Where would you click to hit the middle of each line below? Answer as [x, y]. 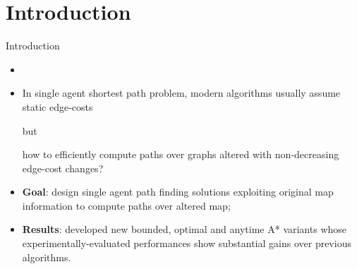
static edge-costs [58, 106]
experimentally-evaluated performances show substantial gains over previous [187, 243]
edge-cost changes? [63, 168]
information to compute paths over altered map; [126, 205]
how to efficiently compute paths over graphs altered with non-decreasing [181, 154]
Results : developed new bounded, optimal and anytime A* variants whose [184, 229]
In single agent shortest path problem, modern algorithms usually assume [181, 93]
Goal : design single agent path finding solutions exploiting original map [178, 192]
